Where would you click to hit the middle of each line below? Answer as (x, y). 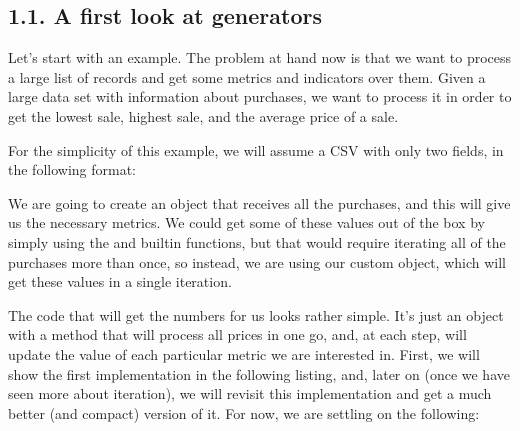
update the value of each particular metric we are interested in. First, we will (244, 353)
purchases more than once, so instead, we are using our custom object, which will (257, 261)
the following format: (72, 169)
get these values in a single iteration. (120, 281)
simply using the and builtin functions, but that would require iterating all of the (257, 241)
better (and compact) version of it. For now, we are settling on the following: (244, 412)
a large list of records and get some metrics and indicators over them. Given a (247, 76)
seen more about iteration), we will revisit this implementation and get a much (250, 393)
